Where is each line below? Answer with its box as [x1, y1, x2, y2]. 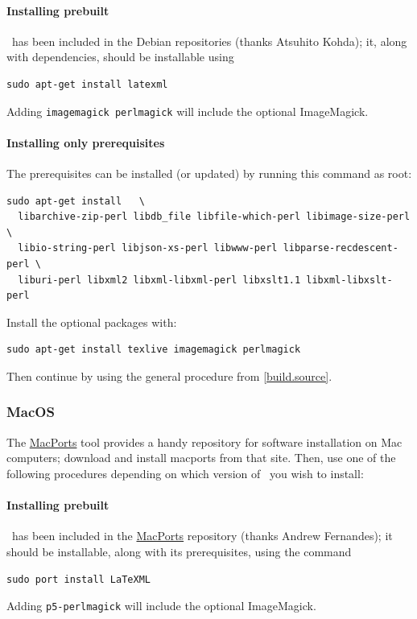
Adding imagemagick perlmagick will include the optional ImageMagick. [6, 102, 369, 119]
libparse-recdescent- [283, 242, 398, 254]
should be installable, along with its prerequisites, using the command [6, 543, 352, 559]
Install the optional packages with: [6, 313, 177, 330]
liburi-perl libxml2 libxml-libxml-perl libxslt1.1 [18, 274, 301, 286]
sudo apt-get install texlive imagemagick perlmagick [6, 344, 301, 356]
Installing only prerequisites [6, 134, 165, 151]
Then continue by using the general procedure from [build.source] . [6, 367, 332, 384]
